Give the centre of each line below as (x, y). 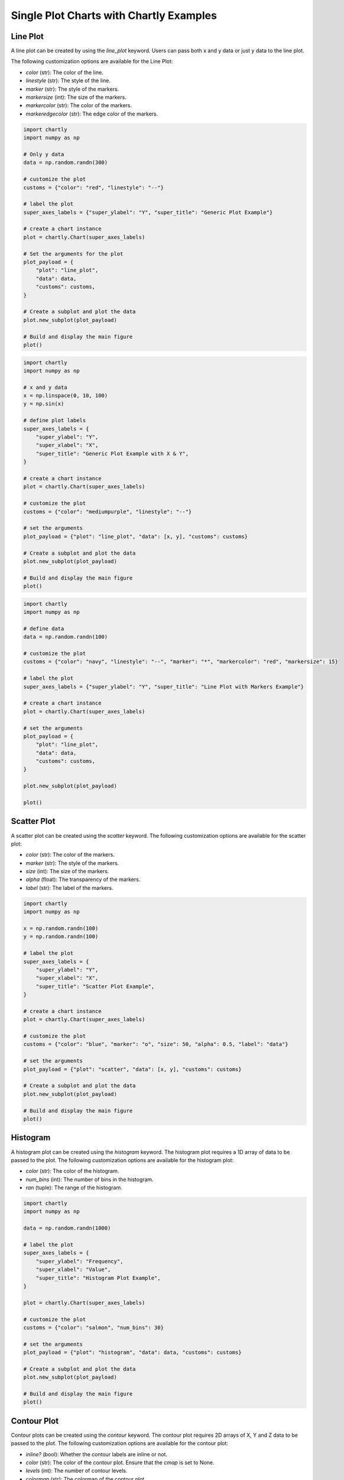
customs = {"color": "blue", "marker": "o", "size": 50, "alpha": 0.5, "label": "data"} (156, 1044)
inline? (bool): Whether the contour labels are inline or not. (97, 1454)
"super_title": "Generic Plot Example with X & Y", (112, 453)
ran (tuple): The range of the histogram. (74, 1188)
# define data (44, 628)
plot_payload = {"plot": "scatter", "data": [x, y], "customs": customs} (132, 1069)
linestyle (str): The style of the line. (68, 81)
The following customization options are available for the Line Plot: (92, 62)
